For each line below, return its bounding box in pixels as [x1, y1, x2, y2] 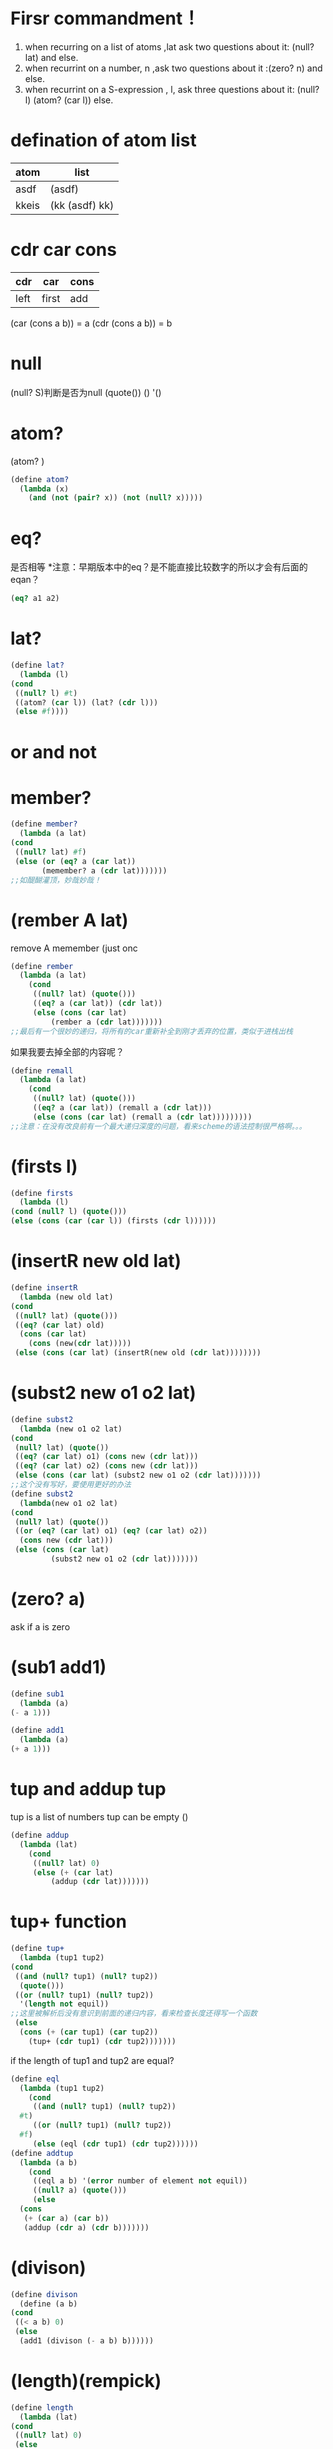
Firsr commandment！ [10, 7, 201, 30]
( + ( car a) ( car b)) [23, 2213, 110, 2223]
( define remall [10, 1065, 74, 1076]
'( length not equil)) [19, 1999, 110, 2009]
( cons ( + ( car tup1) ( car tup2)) [19, 2027, 159, 2038]
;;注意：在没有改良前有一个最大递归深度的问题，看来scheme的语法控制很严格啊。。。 [10, 1121, 307, 1131]
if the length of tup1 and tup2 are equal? [10, 2054, 175, 2066]
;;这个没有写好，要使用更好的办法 [10, 1480, 132, 1490]
